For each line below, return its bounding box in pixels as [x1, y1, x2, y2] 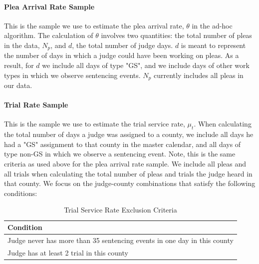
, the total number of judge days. [72, 39, 173, 50]
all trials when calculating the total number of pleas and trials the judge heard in [4, 168, 253, 178]
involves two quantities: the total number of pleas [101, 30, 252, 40]
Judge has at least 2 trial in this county [7, 247, 128, 257]
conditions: [4, 187, 37, 198]
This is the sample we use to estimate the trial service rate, [4, 118, 185, 129]
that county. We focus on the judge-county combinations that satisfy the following [4, 178, 256, 188]
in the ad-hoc [192, 20, 233, 30]
